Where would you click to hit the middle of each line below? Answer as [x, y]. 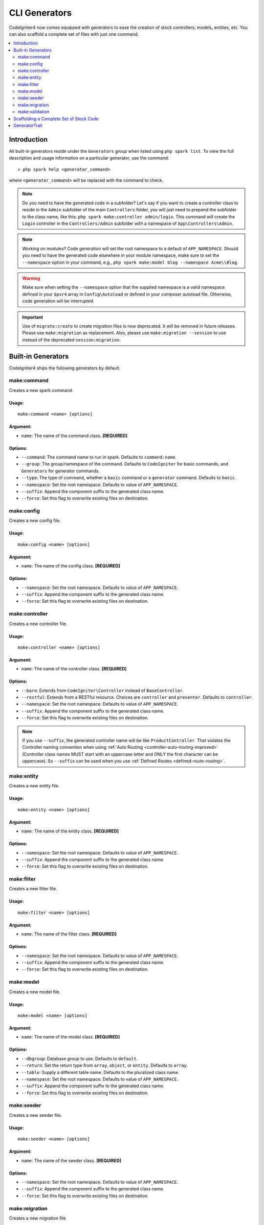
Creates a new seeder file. [35, 1115]
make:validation [34, 112]
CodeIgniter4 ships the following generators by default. [65, 368]
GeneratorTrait [28, 125]
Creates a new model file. [35, 992]
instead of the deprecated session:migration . [71, 340]
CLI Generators [40, 13]
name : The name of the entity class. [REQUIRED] [70, 831]
